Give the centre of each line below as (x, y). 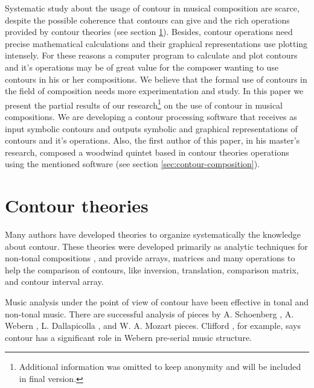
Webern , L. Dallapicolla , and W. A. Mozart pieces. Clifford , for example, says (153, 326)
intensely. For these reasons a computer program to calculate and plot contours (151, 55)
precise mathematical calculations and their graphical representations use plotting (156, 43)
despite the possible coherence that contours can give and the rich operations (147, 20)
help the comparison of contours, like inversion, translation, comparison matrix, (152, 269)
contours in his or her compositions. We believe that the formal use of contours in (156, 79)
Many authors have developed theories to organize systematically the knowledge (153, 234)
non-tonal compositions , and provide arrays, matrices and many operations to (150, 258)
